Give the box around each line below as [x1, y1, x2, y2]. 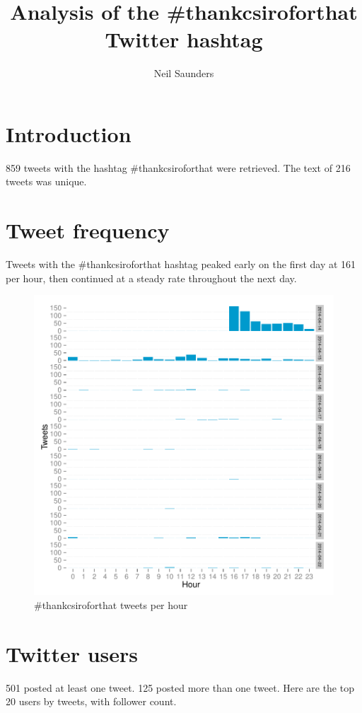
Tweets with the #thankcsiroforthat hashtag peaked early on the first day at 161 [6, 257, 356, 272]
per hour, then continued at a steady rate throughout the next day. [6, 270, 297, 285]
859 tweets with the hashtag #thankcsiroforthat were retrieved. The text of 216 [6, 160, 351, 175]
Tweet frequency [6, 216, 170, 245]
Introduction [6, 119, 132, 148]
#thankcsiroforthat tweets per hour [34, 597, 188, 612]
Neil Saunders [153, 66, 214, 81]
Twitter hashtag [105, 25, 263, 54]
